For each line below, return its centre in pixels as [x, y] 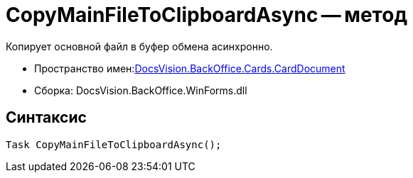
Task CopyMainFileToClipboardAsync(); [114, 144]
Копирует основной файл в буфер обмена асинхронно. [139, 46]
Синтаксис [46, 118]
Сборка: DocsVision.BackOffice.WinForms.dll [141, 90]
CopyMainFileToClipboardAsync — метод [206, 15]
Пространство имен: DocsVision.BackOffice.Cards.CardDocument [190, 68]
